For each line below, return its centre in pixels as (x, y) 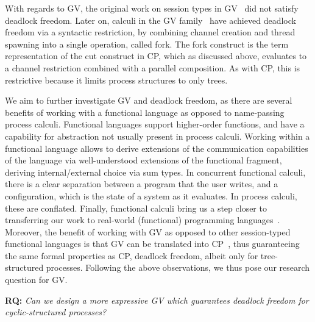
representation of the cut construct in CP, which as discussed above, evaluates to (156, 56)
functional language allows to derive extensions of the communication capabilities (157, 148)
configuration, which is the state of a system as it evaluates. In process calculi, (151, 195)
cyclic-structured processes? (56, 312)
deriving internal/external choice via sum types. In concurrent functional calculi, (155, 172)
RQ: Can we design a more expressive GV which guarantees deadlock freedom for (157, 300)
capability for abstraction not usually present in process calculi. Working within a (157, 136)
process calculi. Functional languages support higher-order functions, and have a (155, 124)
